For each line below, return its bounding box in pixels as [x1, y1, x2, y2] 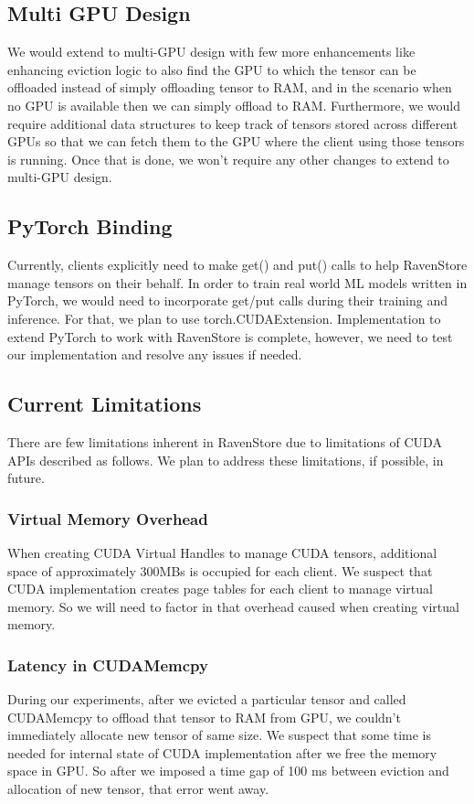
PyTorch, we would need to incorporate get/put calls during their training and [7, 291, 448, 310]
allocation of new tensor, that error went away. [7, 779, 269, 799]
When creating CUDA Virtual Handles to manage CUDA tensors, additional [7, 542, 437, 562]
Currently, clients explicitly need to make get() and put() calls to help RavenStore [7, 255, 468, 274]
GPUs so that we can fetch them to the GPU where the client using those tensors [7, 132, 465, 151]
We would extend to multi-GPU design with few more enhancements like [7, 42, 416, 61]
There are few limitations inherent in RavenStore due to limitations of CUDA [7, 432, 442, 451]
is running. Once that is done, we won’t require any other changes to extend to [7, 149, 449, 168]
